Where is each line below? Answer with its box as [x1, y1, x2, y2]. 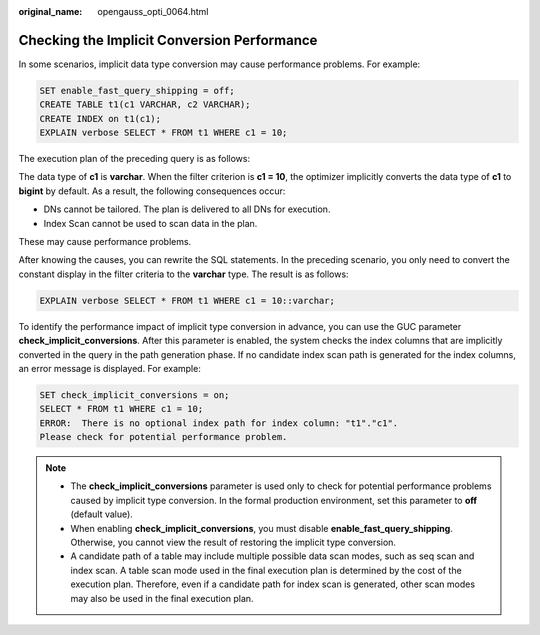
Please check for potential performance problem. [39, 431, 288, 443]
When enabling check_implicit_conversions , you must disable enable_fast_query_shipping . [70, 522, 454, 534]
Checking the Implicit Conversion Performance [18, 31, 318, 49]
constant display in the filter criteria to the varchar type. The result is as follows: [18, 268, 349, 280]
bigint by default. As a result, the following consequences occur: [18, 185, 286, 197]
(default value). [70, 508, 134, 520]
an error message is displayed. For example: [18, 362, 202, 374]
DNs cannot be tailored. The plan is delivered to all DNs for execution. [43, 203, 331, 215]
